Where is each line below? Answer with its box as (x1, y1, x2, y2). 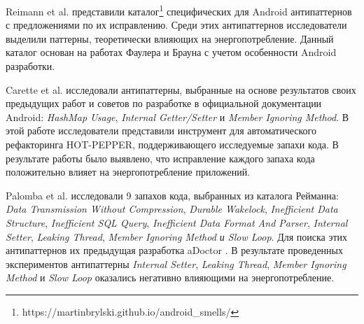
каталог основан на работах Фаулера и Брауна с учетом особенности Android (6, 45, 337, 59)
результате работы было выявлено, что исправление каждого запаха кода (6, 150, 315, 165)
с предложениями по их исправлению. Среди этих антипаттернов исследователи (6, 17, 347, 32)
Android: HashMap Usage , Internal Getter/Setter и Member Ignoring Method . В (6, 109, 349, 124)
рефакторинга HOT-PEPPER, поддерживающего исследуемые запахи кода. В (6, 137, 339, 151)
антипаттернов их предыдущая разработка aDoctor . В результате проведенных (6, 243, 343, 258)
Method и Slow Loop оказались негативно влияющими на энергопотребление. (6, 270, 335, 285)
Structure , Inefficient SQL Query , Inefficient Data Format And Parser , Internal (6, 215, 348, 230)
